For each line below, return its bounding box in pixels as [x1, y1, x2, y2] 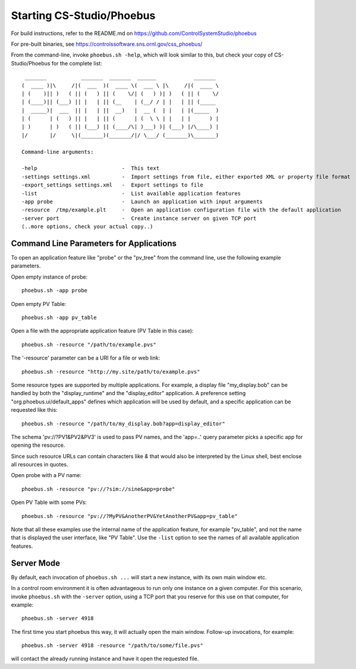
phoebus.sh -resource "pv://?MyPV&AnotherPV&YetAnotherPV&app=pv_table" [21, 513, 238, 519]
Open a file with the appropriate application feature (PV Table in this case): [11, 327, 194, 334]
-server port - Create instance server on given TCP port [21, 214, 257, 222]
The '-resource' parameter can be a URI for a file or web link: [11, 354, 160, 362]
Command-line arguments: [21, 149, 94, 155]
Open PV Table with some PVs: [11, 499, 87, 506]
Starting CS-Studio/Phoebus [11, 9, 156, 22]
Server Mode [11, 558, 61, 568]
